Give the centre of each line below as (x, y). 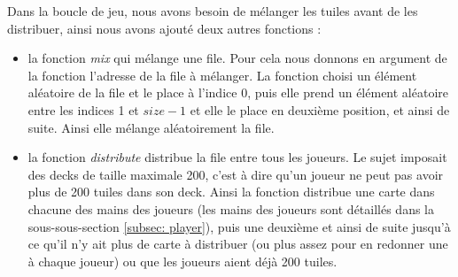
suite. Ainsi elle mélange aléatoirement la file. (151, 127)
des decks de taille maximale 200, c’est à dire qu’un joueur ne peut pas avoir (236, 174)
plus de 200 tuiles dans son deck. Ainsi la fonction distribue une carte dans (231, 192)
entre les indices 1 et (83, 109)
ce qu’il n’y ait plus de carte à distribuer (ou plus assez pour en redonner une (238, 244)
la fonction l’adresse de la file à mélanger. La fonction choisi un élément (222, 75)
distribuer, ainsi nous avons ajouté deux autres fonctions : (164, 28)
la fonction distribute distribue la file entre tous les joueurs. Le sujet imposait (237, 157)
